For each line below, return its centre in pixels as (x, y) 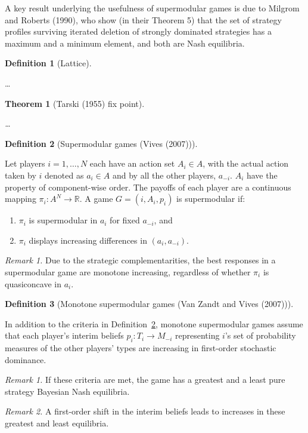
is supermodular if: (211, 199)
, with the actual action (246, 163)
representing (197, 335)
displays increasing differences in (88, 240)
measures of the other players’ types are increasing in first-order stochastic (141, 348)
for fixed (125, 220)
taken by (21, 175)
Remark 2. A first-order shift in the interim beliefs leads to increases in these (145, 411)
